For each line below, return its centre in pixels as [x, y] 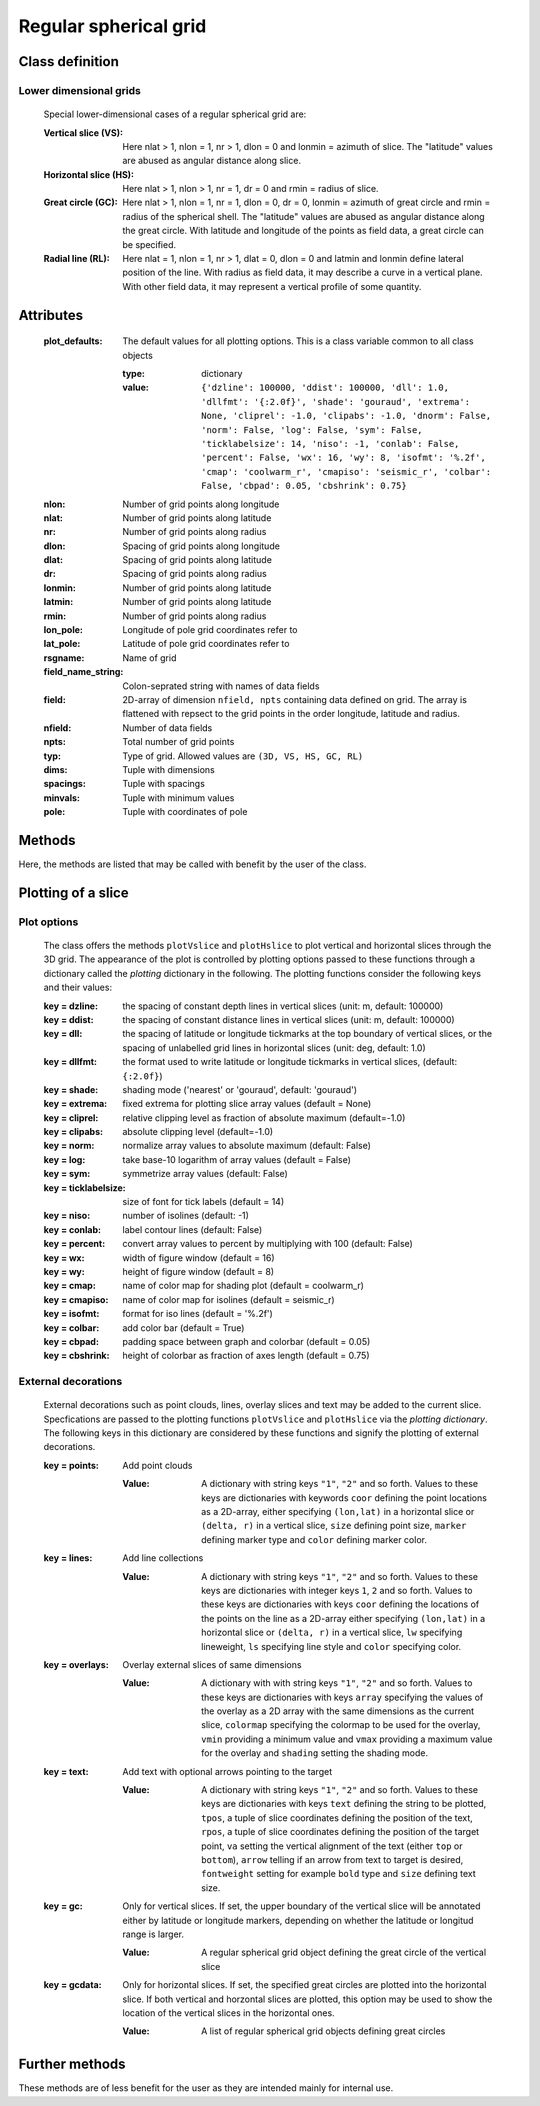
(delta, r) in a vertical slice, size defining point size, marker [334, 1526]
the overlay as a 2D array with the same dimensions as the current [338, 1711]
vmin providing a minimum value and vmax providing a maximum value [347, 1739]
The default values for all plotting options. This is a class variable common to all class [298, 341]
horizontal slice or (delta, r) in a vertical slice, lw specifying [332, 1632]
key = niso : [67, 1216]
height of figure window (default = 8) [198, 1271]
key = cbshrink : [76, 1356]
